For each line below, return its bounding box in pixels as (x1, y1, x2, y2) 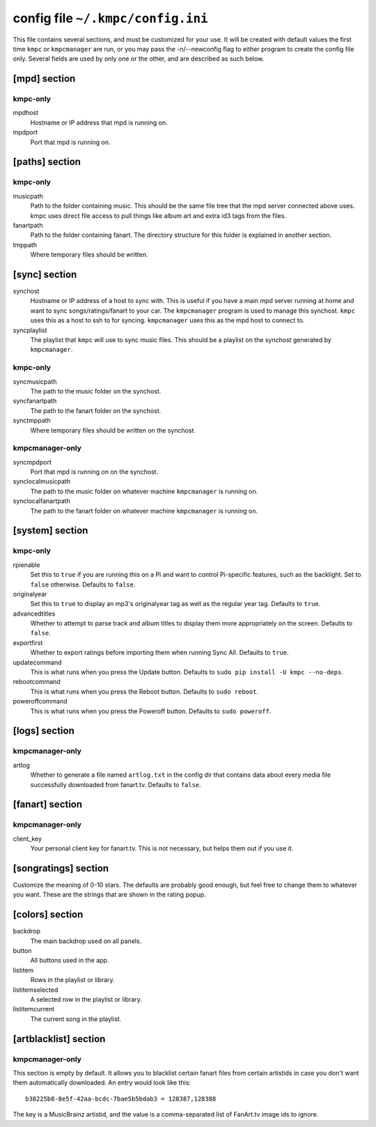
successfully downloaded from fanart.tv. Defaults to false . (30, 780, 201, 788)
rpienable (13, 561, 40, 569)
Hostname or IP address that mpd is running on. (30, 118, 168, 127)
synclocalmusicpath (13, 477, 71, 485)
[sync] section (13, 268, 77, 280)
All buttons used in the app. (30, 956, 109, 965)
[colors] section (13, 909, 84, 921)
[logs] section (13, 725, 75, 737)
